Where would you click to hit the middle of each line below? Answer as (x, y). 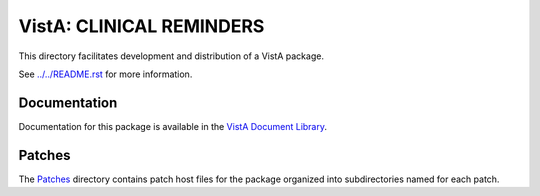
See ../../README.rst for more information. (105, 74)
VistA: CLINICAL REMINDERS (141, 26)
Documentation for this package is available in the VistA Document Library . (173, 126)
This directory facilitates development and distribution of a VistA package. (171, 56)
